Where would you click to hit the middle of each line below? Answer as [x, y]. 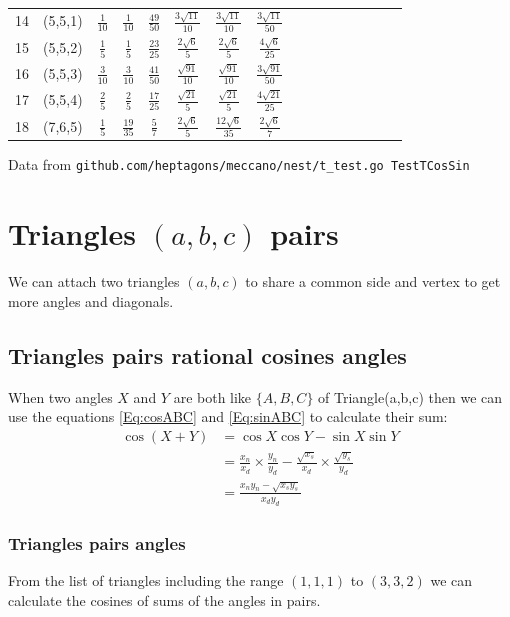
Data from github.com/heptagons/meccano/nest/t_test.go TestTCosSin [239, 164]
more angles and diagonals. [91, 300]
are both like [212, 396]
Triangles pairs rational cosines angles [207, 354]
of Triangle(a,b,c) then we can [410, 396]
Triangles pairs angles [97, 542]
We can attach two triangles [94, 281]
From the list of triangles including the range [146, 579]
